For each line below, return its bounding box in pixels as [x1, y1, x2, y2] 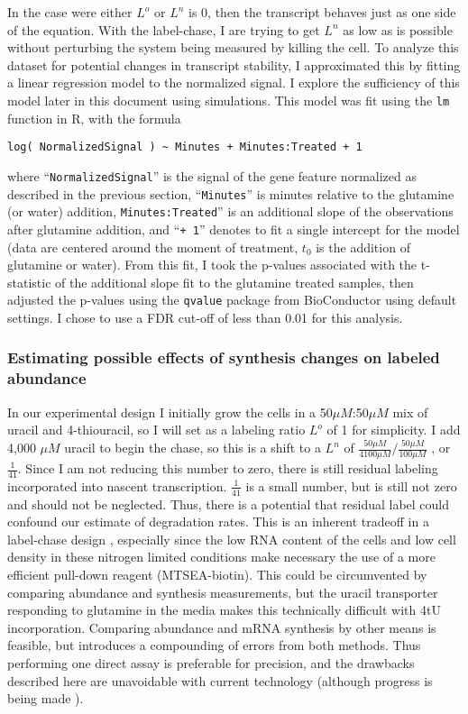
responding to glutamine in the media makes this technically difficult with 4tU [7, 600, 441, 619]
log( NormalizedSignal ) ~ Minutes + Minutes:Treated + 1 [7, 141, 362, 154]
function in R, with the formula [7, 108, 181, 127]
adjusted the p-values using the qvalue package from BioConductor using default [7, 290, 457, 309]
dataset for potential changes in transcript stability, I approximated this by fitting [7, 55, 461, 74]
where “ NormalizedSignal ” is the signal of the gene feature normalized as [7, 166, 417, 185]
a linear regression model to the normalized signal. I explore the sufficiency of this [7, 73, 460, 92]
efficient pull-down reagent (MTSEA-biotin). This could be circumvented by [7, 565, 427, 584]
